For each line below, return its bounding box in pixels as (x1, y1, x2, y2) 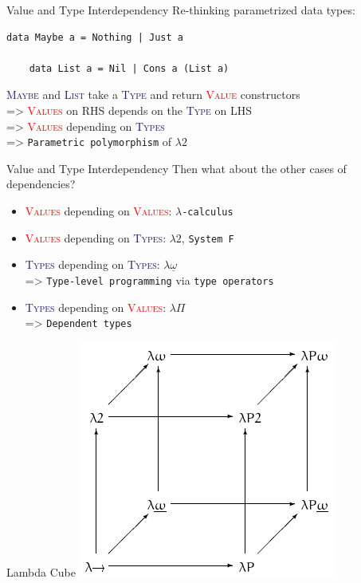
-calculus (182, 207, 233, 218)
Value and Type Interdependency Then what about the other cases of (6, 160, 347, 176)
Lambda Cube (6, 563, 76, 580)
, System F (181, 229, 234, 246)
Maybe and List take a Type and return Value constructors (6, 86, 300, 103)
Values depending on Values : (25, 203, 172, 219)
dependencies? (6, 175, 76, 192)
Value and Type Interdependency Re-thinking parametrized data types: (6, 2, 355, 18)
